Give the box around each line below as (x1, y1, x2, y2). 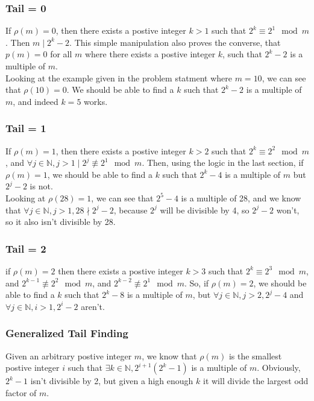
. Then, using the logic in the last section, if (142, 156, 304, 169)
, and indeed (13, 95, 58, 107)
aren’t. (81, 300, 105, 312)
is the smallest (228, 349, 282, 362)
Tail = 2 (5, 241, 46, 256)
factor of (5, 386, 37, 399)
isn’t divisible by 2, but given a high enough (30, 374, 193, 387)
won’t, (276, 203, 300, 216)
